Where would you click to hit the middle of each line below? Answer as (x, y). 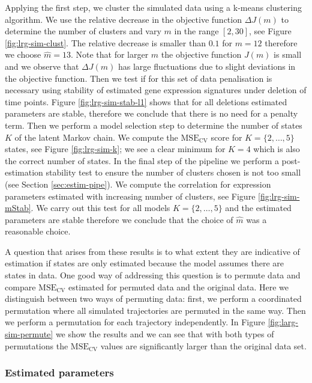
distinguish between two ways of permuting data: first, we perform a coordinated (153, 299)
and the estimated (258, 208)
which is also (277, 149)
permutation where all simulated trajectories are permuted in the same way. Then (155, 310)
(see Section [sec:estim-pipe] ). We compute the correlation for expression (138, 184)
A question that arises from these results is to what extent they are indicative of (152, 251)
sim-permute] (29, 334)
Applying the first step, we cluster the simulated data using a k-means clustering (153, 7)
